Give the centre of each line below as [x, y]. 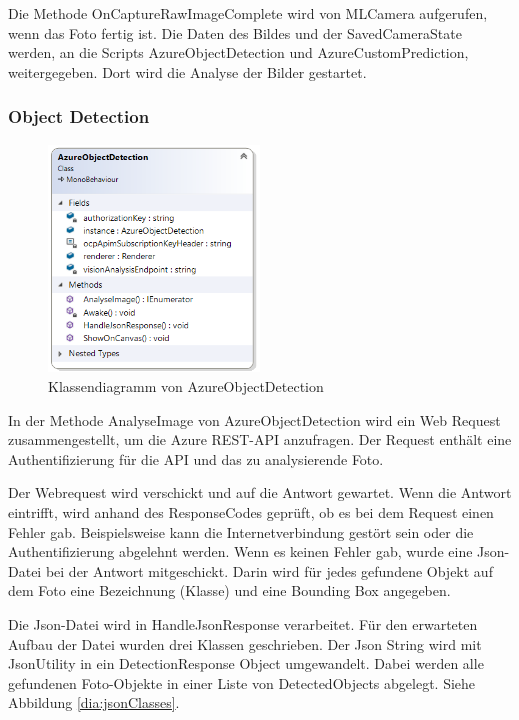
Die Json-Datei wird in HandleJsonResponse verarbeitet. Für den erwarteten [243, 623]
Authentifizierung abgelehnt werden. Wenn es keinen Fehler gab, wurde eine [240, 551]
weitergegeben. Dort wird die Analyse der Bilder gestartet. [187, 71]
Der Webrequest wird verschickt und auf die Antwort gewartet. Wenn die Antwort [260, 492]
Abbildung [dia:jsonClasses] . [94, 702]
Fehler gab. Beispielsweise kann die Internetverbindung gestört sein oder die [241, 531]
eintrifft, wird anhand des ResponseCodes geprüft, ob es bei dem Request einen [251, 511]
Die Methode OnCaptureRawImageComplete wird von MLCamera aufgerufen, [248, 13]
